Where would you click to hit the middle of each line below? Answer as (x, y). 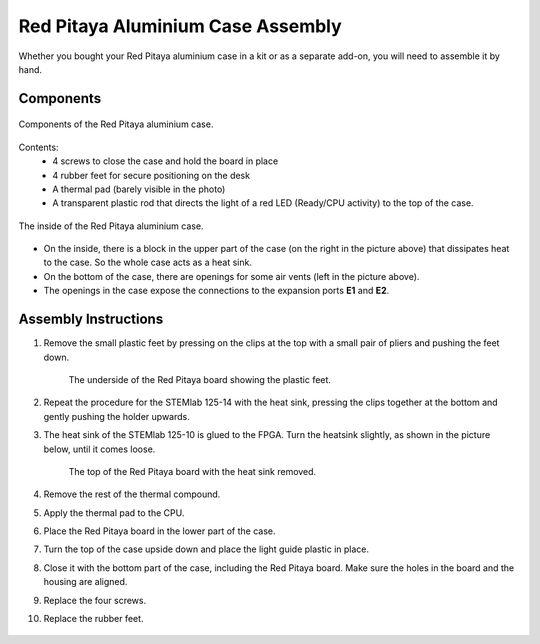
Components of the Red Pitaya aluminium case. (116, 124)
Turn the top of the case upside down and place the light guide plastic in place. (206, 549)
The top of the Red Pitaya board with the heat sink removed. (192, 471)
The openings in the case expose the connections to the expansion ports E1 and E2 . (216, 291)
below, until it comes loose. (99, 449)
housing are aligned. (85, 582)
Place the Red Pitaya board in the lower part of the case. (159, 531)
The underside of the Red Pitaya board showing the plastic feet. (200, 379)
